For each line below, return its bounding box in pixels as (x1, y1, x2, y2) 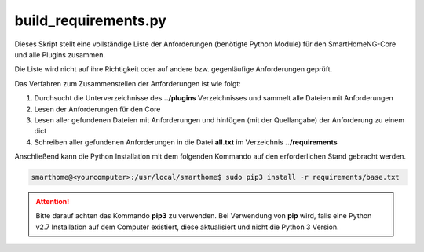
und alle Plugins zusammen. (14, 49, 106, 59)
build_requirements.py (14, 12, 166, 29)
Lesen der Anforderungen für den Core (34, 104, 161, 114)
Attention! (35, 197, 70, 206)
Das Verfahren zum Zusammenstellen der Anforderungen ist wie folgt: (14, 79, 241, 88)
